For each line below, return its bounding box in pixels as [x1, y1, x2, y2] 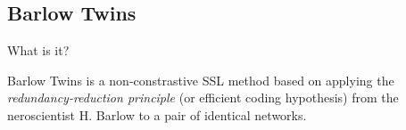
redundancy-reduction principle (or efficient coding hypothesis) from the [7, 88, 399, 107]
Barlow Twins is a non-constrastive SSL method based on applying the [7, 70, 394, 89]
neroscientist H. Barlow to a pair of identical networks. [7, 105, 307, 124]
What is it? [7, 41, 70, 60]
